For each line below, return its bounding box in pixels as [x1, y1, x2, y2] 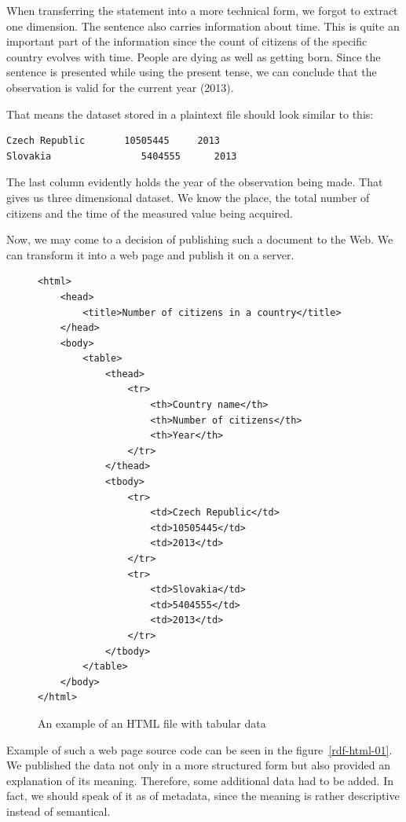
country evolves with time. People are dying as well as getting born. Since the [6, 48, 381, 64]
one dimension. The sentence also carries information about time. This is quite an [6, 17, 400, 34]
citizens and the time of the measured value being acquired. [6, 204, 293, 221]
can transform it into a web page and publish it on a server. [6, 246, 294, 262]
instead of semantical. [6, 802, 111, 819]
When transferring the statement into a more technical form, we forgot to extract [6, 2, 398, 18]
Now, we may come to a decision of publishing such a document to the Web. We [6, 231, 393, 248]
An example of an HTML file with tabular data [38, 714, 266, 731]
